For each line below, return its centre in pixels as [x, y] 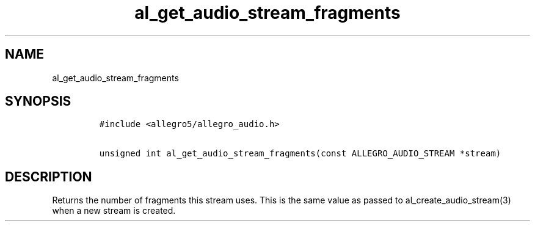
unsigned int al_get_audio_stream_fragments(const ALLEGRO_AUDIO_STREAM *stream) [300, 154]
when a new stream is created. [114, 211]
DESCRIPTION [49, 177]
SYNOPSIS [38, 101]
